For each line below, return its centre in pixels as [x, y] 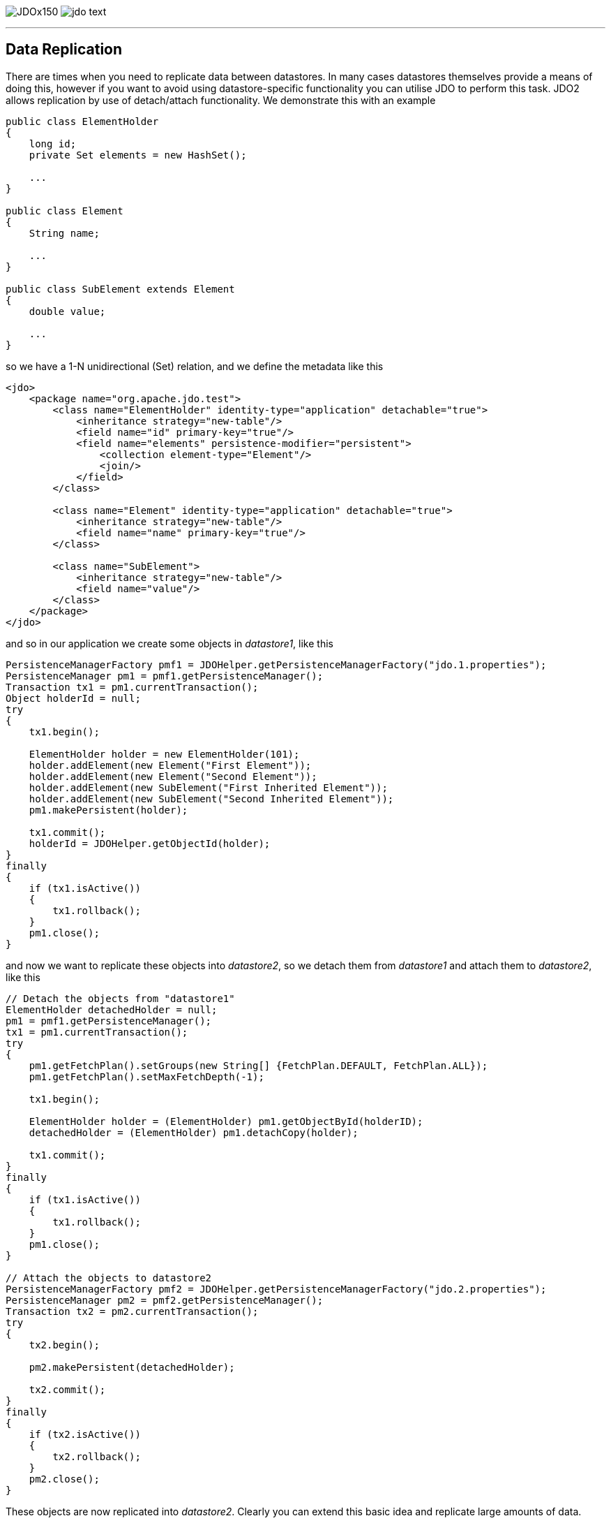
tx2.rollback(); [97, 1456]
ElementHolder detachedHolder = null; [112, 1009]
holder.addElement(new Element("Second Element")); [173, 776]
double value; [67, 311]
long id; [53, 144]
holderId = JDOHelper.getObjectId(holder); [150, 843]
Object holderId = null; [73, 698]
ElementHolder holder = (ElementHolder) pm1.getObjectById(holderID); [226, 1121]
